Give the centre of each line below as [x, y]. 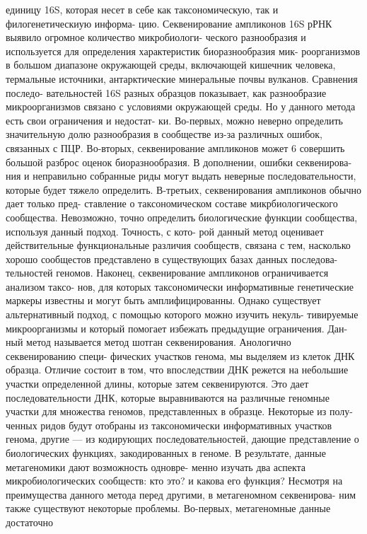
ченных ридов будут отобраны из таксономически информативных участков [169, 425]
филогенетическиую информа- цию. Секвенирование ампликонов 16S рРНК [169, 23]
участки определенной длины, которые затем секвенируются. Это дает [157, 384]
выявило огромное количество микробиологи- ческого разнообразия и [156, 37]
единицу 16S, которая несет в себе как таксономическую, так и [142, 9]
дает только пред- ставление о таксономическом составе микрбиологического [172, 203]
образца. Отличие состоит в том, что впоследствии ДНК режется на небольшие [177, 370]
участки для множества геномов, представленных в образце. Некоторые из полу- [179, 411]
